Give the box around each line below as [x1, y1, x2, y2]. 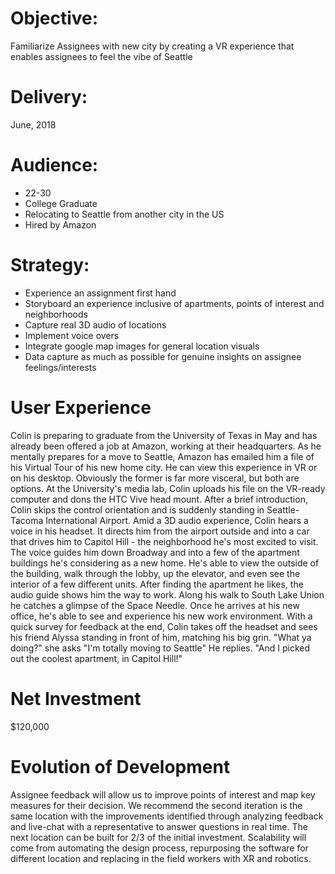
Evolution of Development [10, 755, 231, 778]
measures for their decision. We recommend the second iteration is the [10, 799, 303, 811]
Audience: [10, 154, 99, 177]
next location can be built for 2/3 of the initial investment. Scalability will [10, 831, 307, 843]
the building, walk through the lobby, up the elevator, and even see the [10, 567, 301, 579]
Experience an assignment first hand [24, 287, 177, 299]
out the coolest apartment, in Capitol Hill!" [10, 652, 183, 664]
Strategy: [10, 254, 90, 276]
